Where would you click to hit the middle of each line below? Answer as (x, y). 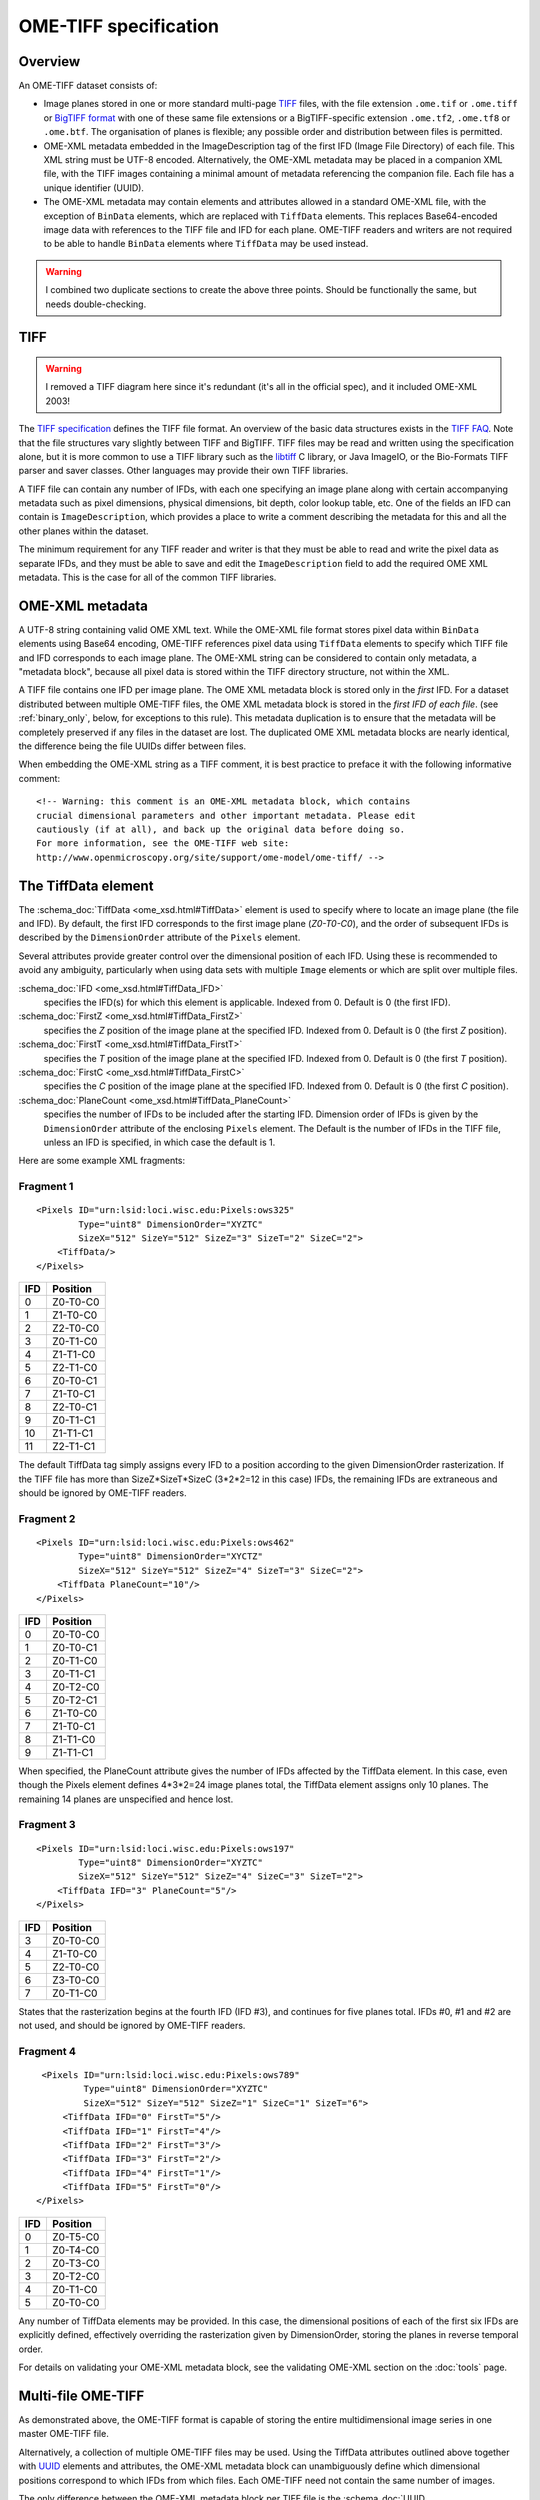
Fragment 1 (46, 1187)
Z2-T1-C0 (74, 1368)
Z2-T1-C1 (73, 1447)
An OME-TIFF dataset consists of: (88, 86)
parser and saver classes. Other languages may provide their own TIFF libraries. (183, 471)
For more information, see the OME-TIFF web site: (163, 843)
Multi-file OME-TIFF (81, 2395)
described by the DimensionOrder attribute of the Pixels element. (159, 937)
